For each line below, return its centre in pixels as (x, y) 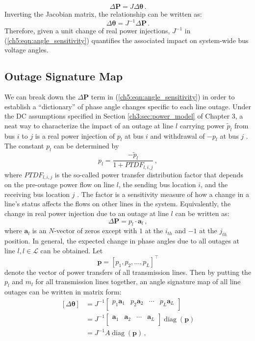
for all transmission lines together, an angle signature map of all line (138, 281)
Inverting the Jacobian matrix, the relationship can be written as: (103, 14)
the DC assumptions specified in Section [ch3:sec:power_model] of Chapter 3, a (124, 116)
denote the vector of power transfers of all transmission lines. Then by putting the (128, 272)
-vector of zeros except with (96, 231)
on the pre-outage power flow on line (60, 184)
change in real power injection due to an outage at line (87, 213)
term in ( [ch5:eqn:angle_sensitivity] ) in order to (163, 97)
